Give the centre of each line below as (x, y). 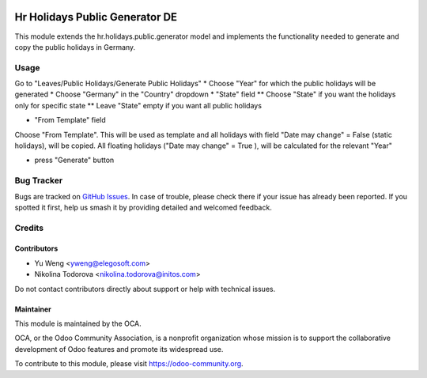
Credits (29, 228)
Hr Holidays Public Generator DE (96, 17)
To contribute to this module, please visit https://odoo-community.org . (129, 364)
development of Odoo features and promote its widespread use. (119, 349)
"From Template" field (70, 120)
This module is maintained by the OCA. (78, 323)
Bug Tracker (39, 180)
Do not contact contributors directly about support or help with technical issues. (145, 289)
